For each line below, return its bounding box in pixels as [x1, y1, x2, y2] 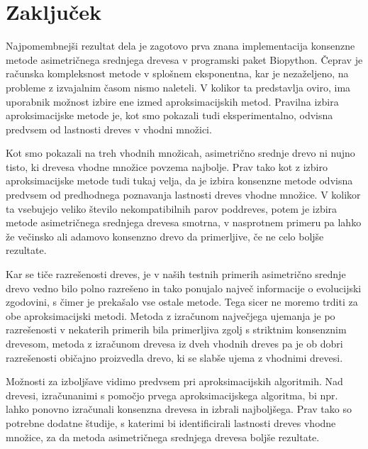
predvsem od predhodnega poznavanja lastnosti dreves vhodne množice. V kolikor [6, 187, 361, 202]
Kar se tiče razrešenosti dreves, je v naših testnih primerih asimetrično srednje [6, 267, 346, 282]
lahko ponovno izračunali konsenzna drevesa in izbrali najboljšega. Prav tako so [6, 401, 352, 416]
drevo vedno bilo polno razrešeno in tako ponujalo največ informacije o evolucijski [6, 280, 362, 295]
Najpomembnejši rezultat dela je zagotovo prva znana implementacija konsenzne [6, 38, 355, 53]
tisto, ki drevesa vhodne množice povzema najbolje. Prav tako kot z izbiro [6, 159, 328, 174]
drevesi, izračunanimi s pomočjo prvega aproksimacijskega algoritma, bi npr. [6, 387, 338, 402]
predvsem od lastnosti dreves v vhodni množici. [6, 121, 212, 136]
